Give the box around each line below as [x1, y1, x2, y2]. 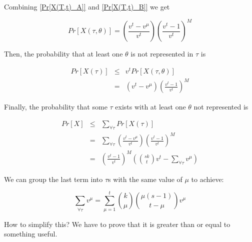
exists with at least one [115, 101, 186, 112]
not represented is [193, 101, 248, 112]
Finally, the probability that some [4, 101, 107, 112]
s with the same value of [108, 173, 182, 184]
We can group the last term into [4, 173, 103, 184]
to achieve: [191, 173, 224, 184]
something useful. [4, 228, 57, 239]
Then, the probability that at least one [4, 48, 123, 59]
